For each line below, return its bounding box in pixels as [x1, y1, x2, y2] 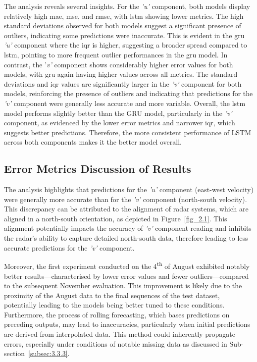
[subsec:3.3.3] [28, 348, 68, 359]
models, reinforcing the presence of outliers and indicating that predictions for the [4, 88, 253, 99]
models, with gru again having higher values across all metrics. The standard [4, 69, 238, 79]
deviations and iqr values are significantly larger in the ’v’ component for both [4, 78, 242, 89]
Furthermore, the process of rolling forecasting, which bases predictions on [4, 309, 230, 319]
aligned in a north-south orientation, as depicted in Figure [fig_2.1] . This [4, 213, 227, 223]
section [4, 348, 25, 359]
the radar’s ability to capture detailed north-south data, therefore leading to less [4, 233, 248, 243]
